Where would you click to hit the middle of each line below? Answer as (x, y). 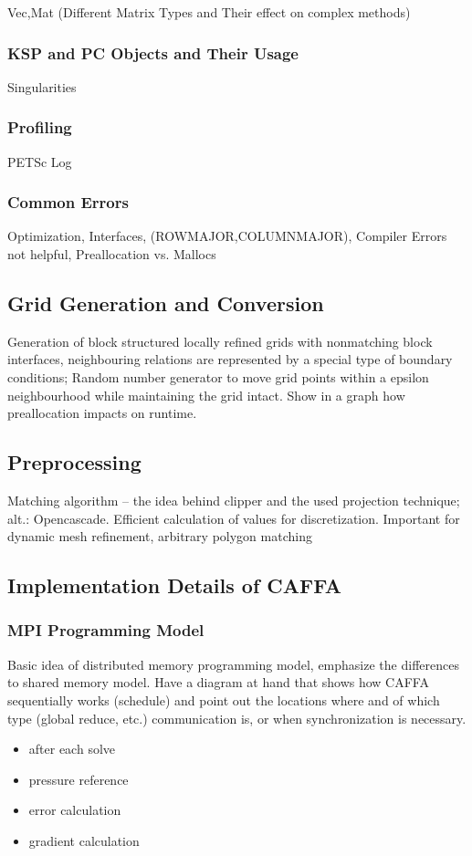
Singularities (42, 86)
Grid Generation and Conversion (166, 303)
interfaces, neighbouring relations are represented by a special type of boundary (230, 359)
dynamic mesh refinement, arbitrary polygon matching (160, 536)
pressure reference (79, 779)
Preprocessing (74, 462)
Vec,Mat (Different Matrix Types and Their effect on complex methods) (209, 12)
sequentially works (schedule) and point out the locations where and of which (224, 699)
